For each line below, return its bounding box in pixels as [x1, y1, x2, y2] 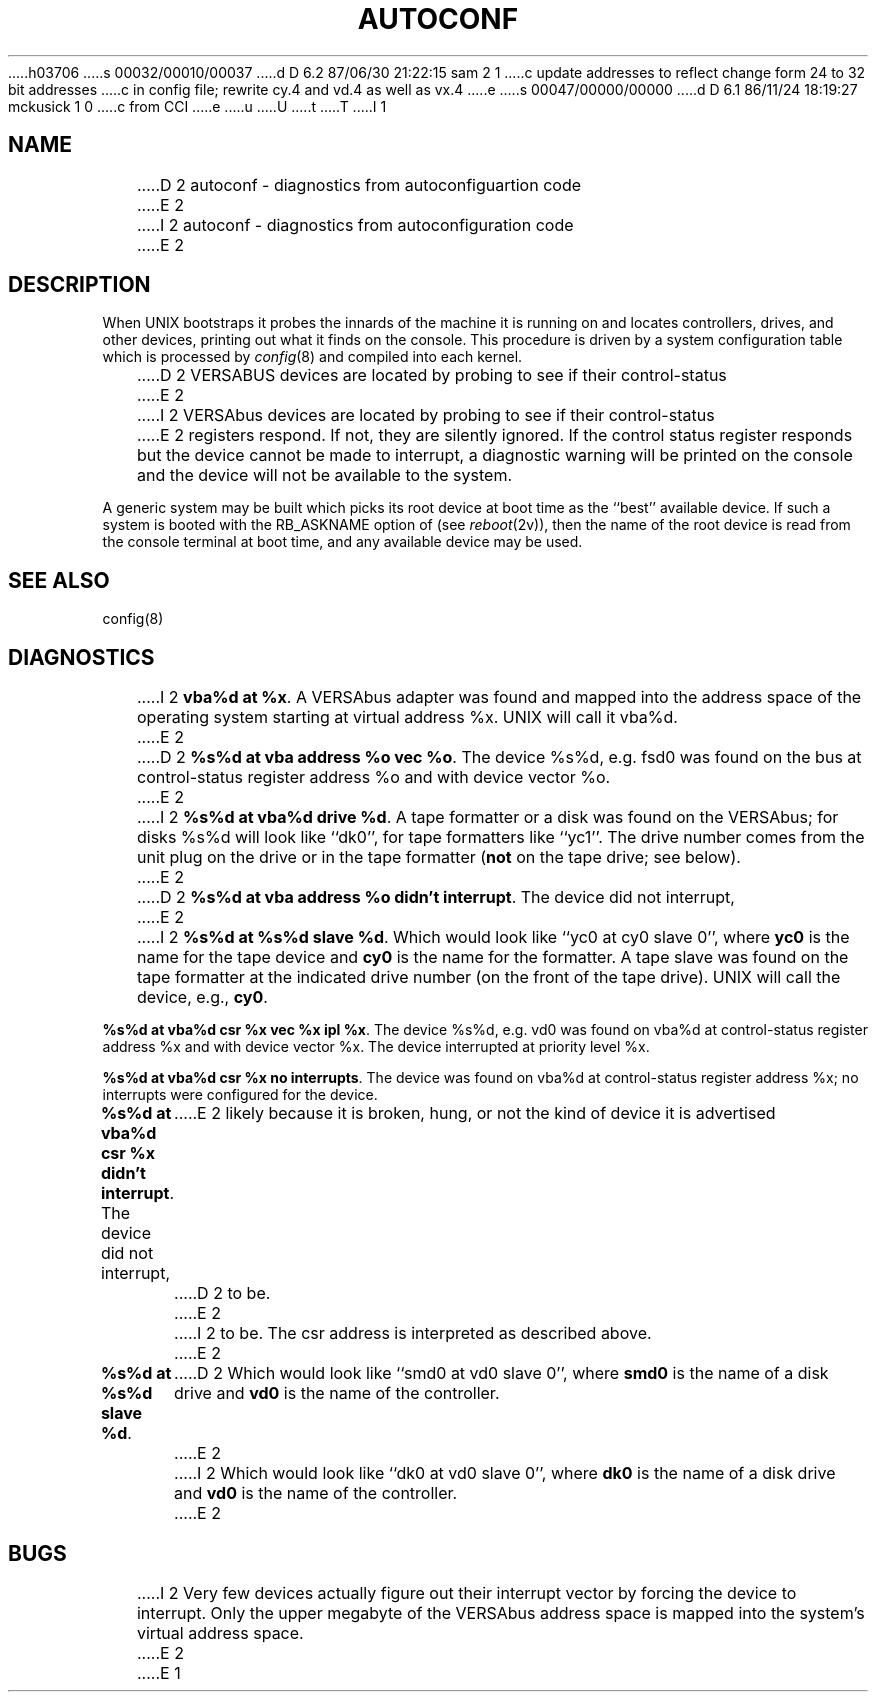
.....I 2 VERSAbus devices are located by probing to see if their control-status [136, 405, 715, 426]
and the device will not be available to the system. [136, 465, 513, 486]
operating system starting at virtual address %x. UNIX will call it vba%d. [136, 707, 678, 728]
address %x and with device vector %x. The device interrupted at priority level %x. [102, 1038, 650, 1056]
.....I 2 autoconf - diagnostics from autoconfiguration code [136, 214, 574, 235]
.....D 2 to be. [174, 1283, 271, 1304]
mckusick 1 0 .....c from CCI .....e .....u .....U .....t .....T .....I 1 [8, 97, 387, 115]
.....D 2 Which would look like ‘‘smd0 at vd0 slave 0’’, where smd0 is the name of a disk [174, 1363, 829, 1384]
